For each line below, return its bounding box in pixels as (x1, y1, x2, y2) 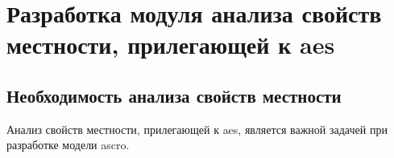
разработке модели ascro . (6, 136, 130, 153)
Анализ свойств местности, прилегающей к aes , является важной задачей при (6, 120, 388, 137)
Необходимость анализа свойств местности (6, 83, 342, 107)
